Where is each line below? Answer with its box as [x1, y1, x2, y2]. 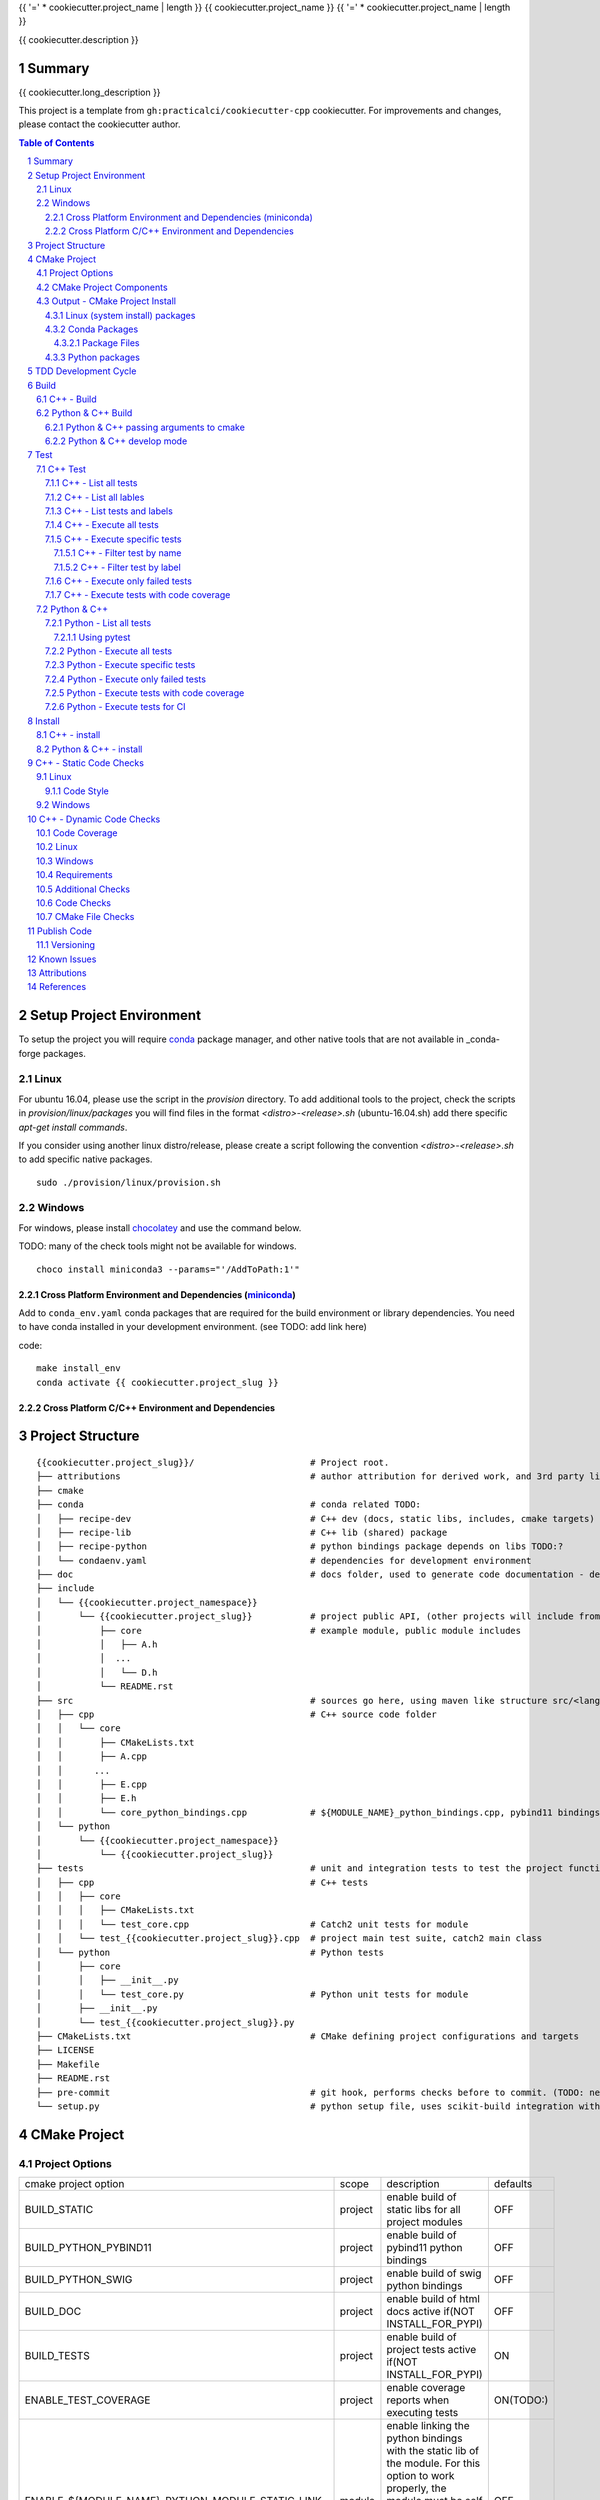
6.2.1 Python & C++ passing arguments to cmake [45, 421, 245, 433]
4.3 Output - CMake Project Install [36, 295, 177, 307]
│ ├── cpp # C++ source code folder [36, 1709, 437, 1720]
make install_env [36, 1363, 121, 1374]
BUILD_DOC [24, 2305, 82, 2319]
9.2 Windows [36, 799, 90, 811]
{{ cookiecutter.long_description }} [18, 86, 161, 98]
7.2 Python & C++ [36, 603, 109, 615]
